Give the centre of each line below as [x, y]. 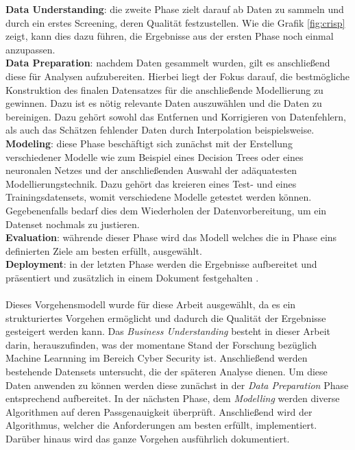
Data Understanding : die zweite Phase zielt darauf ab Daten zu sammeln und [175, 9]
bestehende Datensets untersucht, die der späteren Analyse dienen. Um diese [167, 372]
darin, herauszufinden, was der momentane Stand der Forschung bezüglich [161, 344]
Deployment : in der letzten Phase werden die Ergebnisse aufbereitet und [161, 264]
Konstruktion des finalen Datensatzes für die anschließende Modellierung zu [164, 89]
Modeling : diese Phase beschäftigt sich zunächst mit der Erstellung [149, 143]
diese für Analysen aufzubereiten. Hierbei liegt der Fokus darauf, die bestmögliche [178, 76]
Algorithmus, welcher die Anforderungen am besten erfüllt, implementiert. [161, 425]
